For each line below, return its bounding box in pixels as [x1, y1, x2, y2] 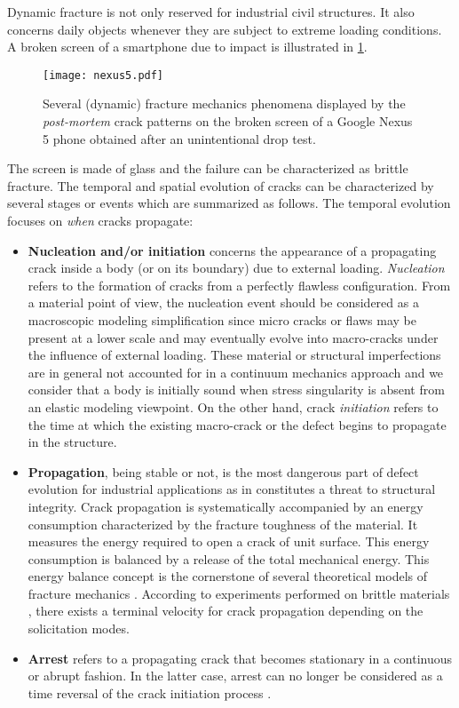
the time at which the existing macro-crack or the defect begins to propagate [28, 415, 447, 434]
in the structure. [28, 433, 117, 451]
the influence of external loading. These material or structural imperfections [28, 346, 441, 364]
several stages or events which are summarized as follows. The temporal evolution [7, 194, 451, 212]
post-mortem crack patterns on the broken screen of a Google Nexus [43, 112, 413, 131]
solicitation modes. [28, 619, 130, 638]
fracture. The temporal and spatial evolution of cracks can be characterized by [7, 176, 434, 195]
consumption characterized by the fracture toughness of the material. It [28, 514, 418, 533]
